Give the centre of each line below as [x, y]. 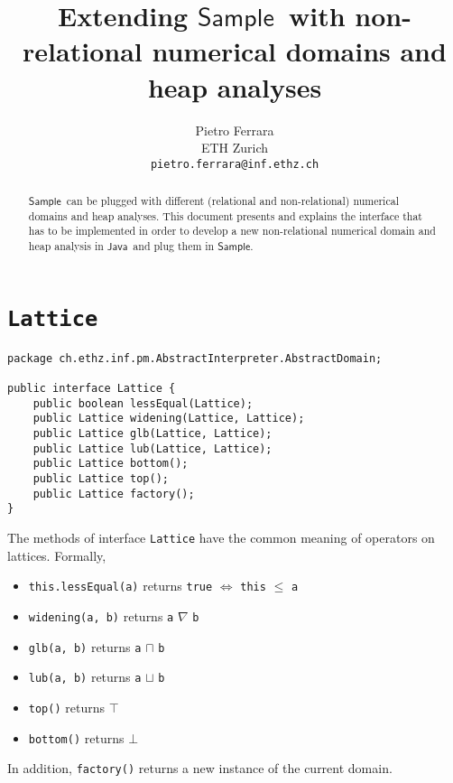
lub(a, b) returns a [85, 677]
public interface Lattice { [92, 389]
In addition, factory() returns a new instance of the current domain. [200, 768]
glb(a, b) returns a [85, 646]
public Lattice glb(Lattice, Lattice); [153, 434]
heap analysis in [66, 246]
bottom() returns [76, 737]
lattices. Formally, [57, 555]
